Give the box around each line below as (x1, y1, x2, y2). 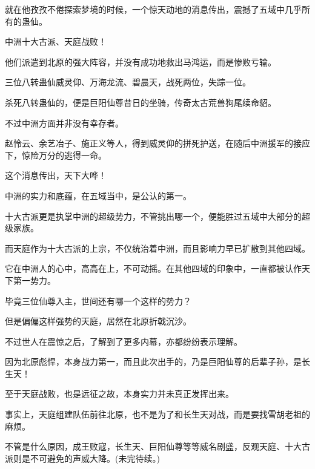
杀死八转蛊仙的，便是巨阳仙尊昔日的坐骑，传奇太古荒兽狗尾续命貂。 (5, 96, 276, 108)
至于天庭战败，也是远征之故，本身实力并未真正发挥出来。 (5, 387, 234, 400)
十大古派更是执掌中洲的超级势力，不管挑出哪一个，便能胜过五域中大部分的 (5, 209, 302, 222)
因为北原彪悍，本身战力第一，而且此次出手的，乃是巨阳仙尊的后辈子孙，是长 (5, 355, 310, 368)
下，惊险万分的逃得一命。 (5, 148, 107, 161)
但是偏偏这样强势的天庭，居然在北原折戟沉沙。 (5, 315, 191, 327)
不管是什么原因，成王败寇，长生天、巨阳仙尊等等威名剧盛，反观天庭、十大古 (5, 440, 310, 453)
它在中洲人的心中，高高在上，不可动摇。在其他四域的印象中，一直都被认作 (5, 262, 302, 275)
